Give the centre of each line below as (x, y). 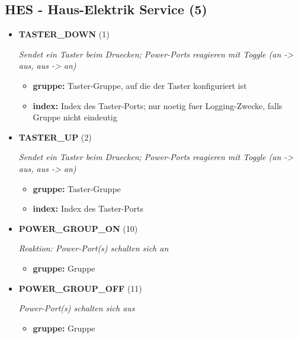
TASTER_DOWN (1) (64, 34)
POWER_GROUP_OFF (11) (80, 288)
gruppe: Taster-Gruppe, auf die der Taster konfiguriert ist (140, 85)
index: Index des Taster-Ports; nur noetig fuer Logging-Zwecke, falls (158, 105)
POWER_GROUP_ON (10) (78, 228)
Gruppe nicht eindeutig (75, 117)
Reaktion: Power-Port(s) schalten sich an (94, 248)
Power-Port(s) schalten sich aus (77, 308)
